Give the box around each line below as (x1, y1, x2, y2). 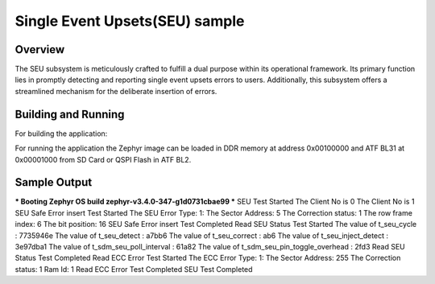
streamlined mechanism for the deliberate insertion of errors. (14, 86, 217, 96)
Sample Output (14, 175, 93, 189)
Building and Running (14, 107, 125, 121)
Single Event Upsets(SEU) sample (14, 12, 245, 30)
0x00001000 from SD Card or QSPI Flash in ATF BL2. (14, 154, 192, 164)
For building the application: (14, 129, 108, 138)
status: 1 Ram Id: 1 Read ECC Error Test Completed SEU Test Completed (14, 264, 253, 274)
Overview (14, 43, 65, 56)
